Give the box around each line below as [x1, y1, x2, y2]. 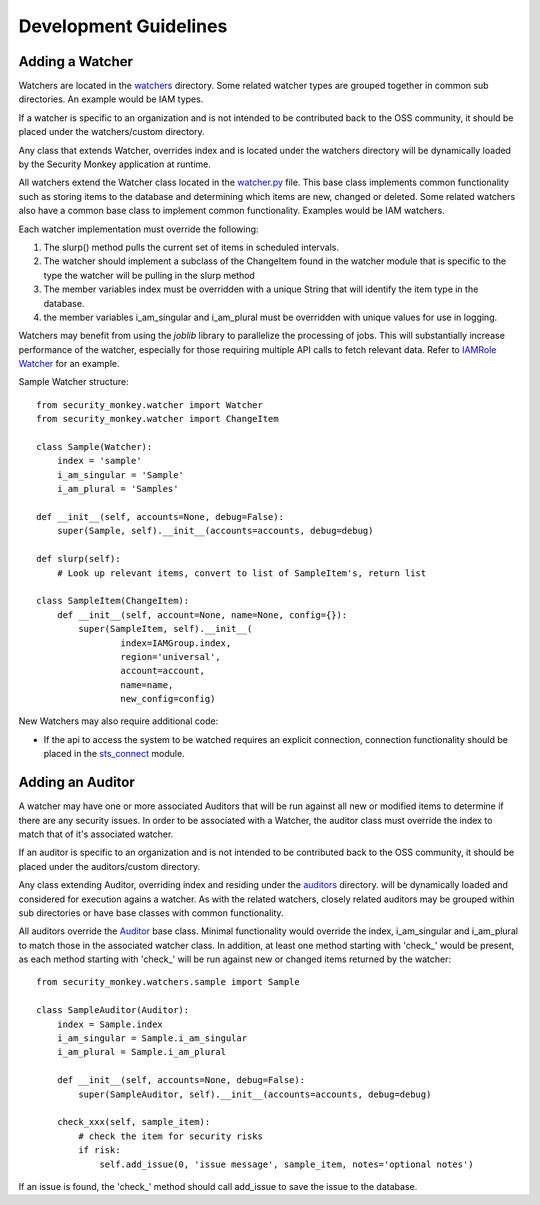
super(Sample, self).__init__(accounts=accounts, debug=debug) [56, 525, 374, 537]
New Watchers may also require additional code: [18, 715, 219, 727]
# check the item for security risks [78, 1130, 264, 1142]
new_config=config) [120, 693, 216, 705]
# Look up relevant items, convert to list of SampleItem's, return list [56, 567, 427, 579]
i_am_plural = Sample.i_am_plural [56, 1046, 227, 1058]
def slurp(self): [36, 553, 121, 565]
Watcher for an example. [18, 358, 120, 370]
